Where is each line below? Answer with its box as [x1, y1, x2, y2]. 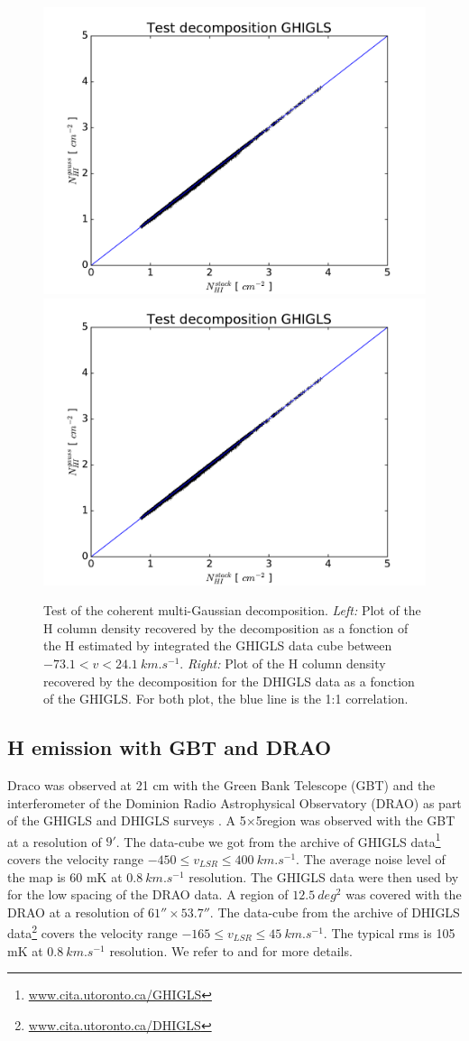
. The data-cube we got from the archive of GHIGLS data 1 [115, 829, 441, 851]
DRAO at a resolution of [7, 902, 144, 921]
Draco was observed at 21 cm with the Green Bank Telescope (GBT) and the [7, 775, 436, 794]
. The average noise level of [296, 849, 446, 868]
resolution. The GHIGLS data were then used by [189, 867, 459, 886]
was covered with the [345, 885, 462, 904]
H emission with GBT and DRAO [7, 733, 332, 761]
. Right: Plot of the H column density [179, 653, 386, 672]
